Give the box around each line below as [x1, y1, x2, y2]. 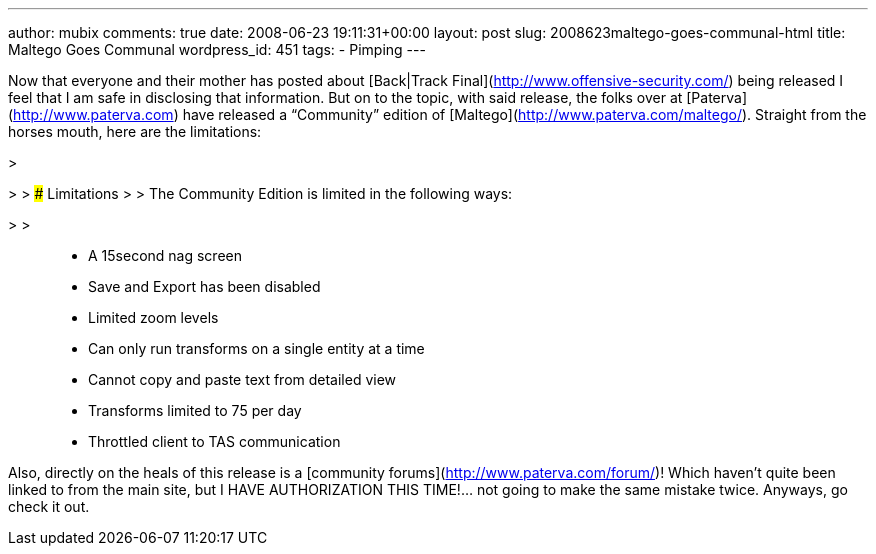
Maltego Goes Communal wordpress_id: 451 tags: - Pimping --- [8, 41, 426, 58]
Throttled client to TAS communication [88, 433, 341, 450]
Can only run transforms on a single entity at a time [88, 340, 425, 357]
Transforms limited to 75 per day [88, 402, 302, 419]
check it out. [8, 498, 90, 515]
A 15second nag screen [88, 247, 242, 264]
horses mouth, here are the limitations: [8, 123, 262, 140]
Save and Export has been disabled [88, 278, 321, 295]
